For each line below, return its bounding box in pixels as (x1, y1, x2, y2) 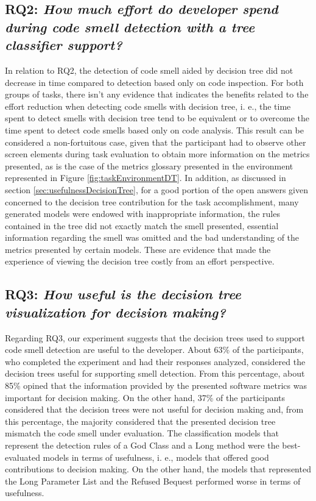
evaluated (5, 450, 40, 463)
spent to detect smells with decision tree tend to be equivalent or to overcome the (5, 112, 310, 124)
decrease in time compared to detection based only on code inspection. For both (5, 76, 304, 88)
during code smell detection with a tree (5, 17, 255, 36)
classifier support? (5, 35, 122, 54)
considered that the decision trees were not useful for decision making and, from (5, 403, 304, 416)
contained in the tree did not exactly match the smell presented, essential (5, 219, 279, 232)
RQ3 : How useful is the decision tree (5, 285, 241, 304)
